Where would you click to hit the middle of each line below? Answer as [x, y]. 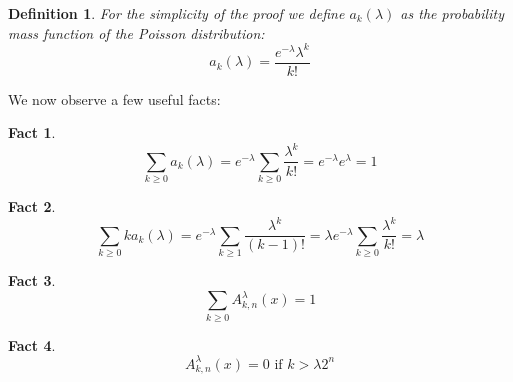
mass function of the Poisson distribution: [136, 32]
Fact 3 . [32, 280]
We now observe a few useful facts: [114, 98]
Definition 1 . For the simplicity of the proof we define [176, 13]
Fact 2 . [32, 206]
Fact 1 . [32, 132]
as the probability [452, 13]
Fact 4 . [32, 344]
